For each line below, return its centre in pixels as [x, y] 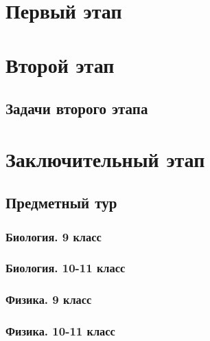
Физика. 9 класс [49, 299]
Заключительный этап [105, 158]
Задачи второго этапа [77, 108]
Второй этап [60, 64]
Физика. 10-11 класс [60, 331]
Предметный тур [61, 202]
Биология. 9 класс [54, 236]
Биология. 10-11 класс [66, 268]
